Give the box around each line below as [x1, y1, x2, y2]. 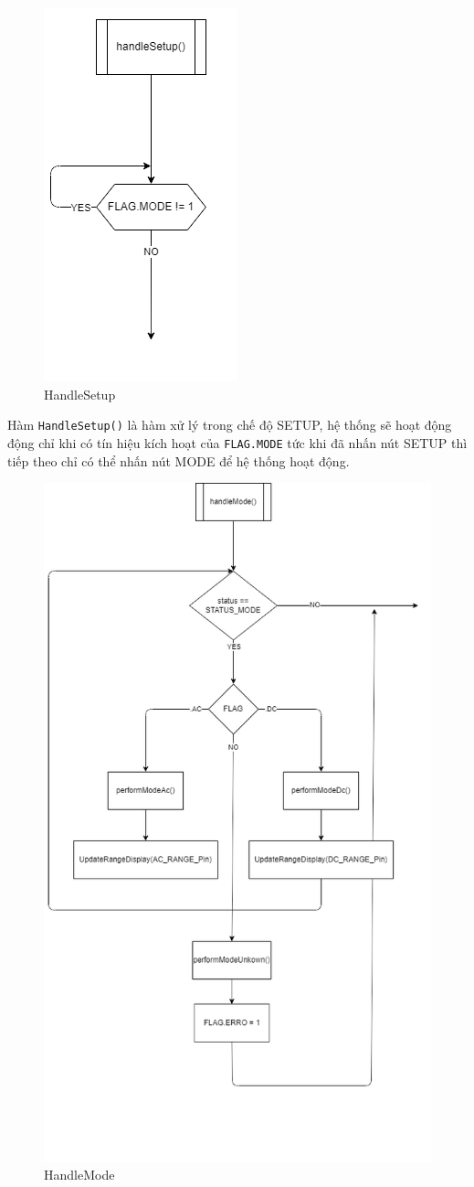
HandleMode [44, 1164, 115, 1183]
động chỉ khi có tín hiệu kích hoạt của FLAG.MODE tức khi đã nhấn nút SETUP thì [7, 433, 468, 452]
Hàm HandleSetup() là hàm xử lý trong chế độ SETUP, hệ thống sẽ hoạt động [7, 415, 452, 434]
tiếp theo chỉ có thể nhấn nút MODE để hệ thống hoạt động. [7, 451, 350, 470]
